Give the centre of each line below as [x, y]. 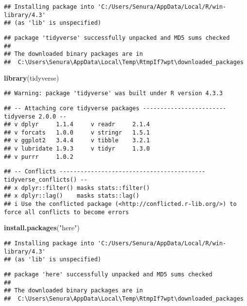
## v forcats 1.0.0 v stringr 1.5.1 [77, 132]
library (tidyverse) [32, 77]
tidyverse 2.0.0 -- [35, 116]
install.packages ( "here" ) [42, 228]
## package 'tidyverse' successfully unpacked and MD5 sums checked [117, 38]
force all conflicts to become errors [66, 212]
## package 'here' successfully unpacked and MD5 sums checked [108, 274]
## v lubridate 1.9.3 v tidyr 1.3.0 [77, 149]
